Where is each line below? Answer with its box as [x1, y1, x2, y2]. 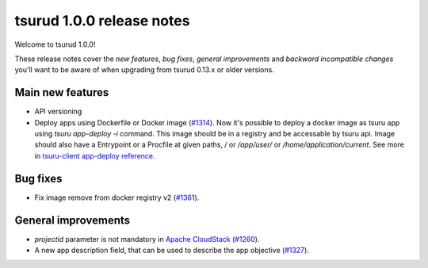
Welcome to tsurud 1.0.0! [14, 40, 96, 49]
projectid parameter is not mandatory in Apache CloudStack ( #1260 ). [34, 234, 260, 243]
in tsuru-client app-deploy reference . [34, 151, 155, 160]
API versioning [34, 107, 82, 117]
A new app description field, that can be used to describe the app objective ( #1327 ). [34, 246, 309, 255]
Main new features [14, 86, 109, 99]
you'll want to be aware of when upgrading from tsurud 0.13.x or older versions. [14, 65, 275, 75]
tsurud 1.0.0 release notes [14, 12, 190, 29]
